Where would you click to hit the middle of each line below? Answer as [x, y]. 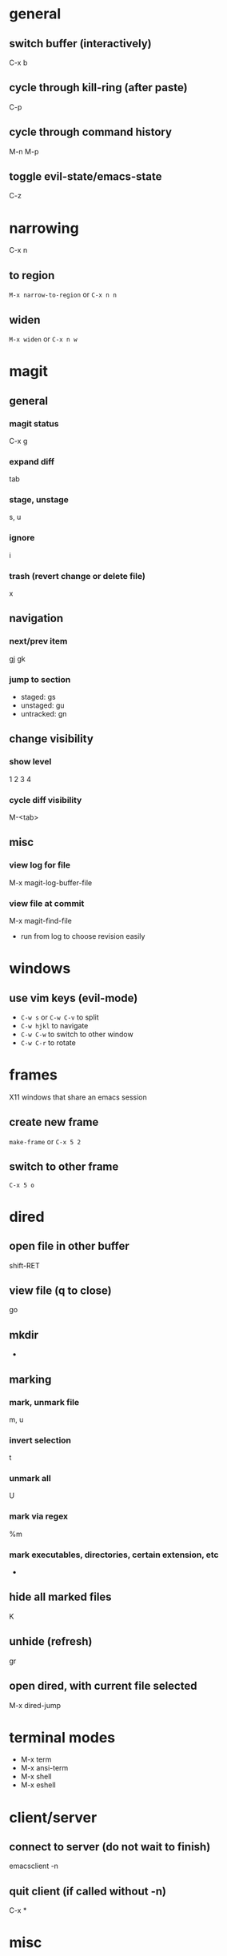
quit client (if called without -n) [88, 1891]
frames [34, 1075]
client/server [53, 1817]
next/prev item [38, 641]
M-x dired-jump [35, 1705]
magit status [34, 423]
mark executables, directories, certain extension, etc [114, 1555]
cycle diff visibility [46, 800]
